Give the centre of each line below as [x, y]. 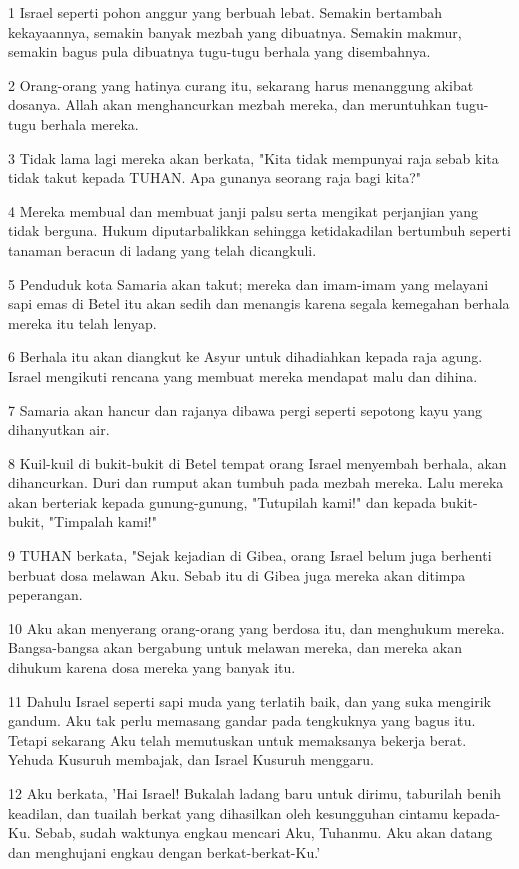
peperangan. [45, 594]
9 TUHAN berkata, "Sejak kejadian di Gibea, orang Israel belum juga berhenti [250, 555]
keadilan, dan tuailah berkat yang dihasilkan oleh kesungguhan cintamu [228, 812]
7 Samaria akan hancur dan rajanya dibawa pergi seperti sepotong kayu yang [245, 409]
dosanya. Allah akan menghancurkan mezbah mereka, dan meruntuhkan [230, 104]
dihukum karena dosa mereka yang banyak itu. [152, 667]
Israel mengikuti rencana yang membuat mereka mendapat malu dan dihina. [243, 375]
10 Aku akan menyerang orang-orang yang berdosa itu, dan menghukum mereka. [256, 627]
